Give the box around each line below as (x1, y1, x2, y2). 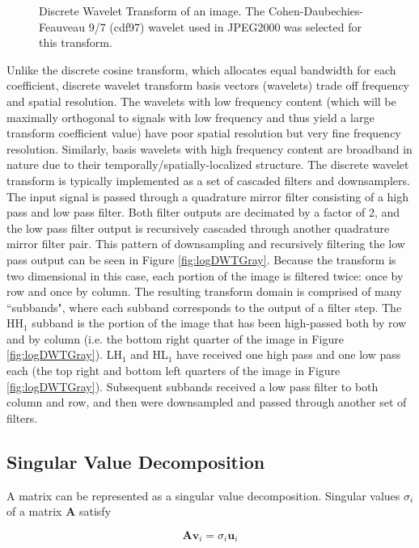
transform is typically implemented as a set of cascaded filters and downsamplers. (6, 171, 410, 188)
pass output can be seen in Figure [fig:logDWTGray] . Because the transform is (6, 251, 396, 268)
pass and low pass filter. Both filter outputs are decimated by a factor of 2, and (6, 204, 400, 221)
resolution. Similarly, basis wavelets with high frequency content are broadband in (6, 140, 413, 157)
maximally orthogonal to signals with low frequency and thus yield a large (6, 108, 375, 125)
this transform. (39, 34, 112, 51)
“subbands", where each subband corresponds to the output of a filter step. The (6, 298, 402, 315)
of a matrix (6, 503, 62, 520)
